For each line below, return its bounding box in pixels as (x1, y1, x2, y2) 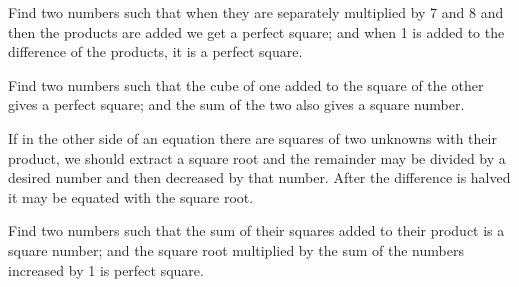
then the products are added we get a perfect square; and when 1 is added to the (8, 21, 505, 42)
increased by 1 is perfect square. (8, 259, 204, 280)
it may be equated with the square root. (8, 186, 254, 207)
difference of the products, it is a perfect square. (8, 41, 303, 62)
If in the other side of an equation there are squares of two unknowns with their (8, 127, 497, 148)
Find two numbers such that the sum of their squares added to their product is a (8, 220, 505, 241)
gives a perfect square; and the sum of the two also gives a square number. (8, 94, 465, 115)
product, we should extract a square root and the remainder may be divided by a (8, 147, 506, 168)
